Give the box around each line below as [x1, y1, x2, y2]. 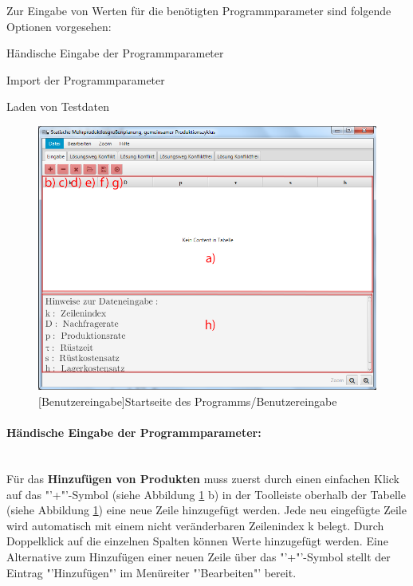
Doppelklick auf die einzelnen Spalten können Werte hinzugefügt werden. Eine [6, 533, 388, 549]
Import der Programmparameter [6, 71, 165, 88]
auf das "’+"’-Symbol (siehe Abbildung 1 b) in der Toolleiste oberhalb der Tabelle [6, 486, 406, 502]
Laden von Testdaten [6, 98, 109, 115]
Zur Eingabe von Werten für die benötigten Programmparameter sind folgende [6, 2, 391, 18]
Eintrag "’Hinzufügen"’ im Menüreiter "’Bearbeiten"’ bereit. [6, 564, 297, 580]
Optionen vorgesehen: [6, 18, 112, 34]
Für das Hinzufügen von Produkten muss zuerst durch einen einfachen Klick [6, 470, 399, 487]
